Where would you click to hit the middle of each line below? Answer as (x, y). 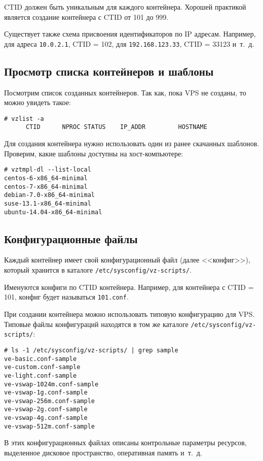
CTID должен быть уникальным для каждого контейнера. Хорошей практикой (125, 7)
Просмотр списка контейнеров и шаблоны (109, 71)
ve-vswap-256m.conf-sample (49, 401)
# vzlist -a (24, 119)
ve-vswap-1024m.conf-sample (51, 384)
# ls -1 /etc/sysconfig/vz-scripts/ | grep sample (91, 350)
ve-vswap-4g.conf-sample (46, 418)
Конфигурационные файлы (71, 238)
